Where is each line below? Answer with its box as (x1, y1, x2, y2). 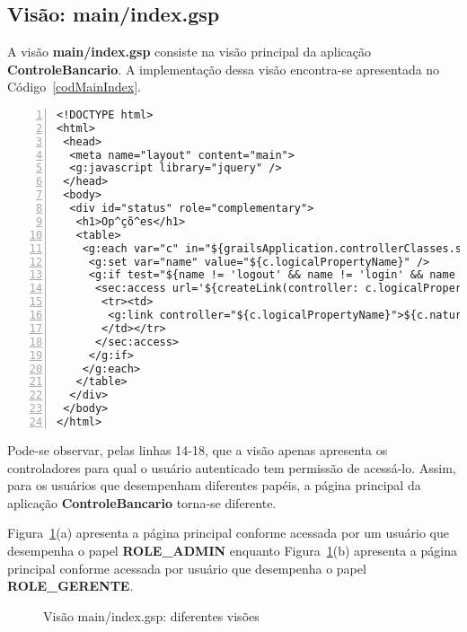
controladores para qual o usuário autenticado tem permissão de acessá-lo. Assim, (7, 458, 456, 477)
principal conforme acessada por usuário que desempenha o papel (7, 558, 366, 577)
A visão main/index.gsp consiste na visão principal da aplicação (7, 42, 372, 61)
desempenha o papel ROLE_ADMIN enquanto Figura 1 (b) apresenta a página (7, 540, 457, 559)
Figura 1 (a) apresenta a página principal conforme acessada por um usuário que (7, 523, 449, 542)
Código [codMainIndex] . (7, 77, 142, 96)
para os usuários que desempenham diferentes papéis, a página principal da (7, 476, 421, 495)
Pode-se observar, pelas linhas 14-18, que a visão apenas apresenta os (7, 440, 388, 459)
